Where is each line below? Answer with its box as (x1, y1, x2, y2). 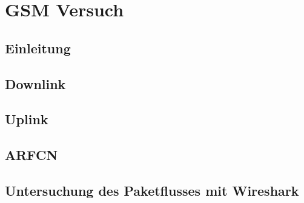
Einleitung (5, 38, 71, 57)
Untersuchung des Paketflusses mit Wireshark (5, 181, 299, 199)
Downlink (5, 74, 66, 93)
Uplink (5, 110, 48, 128)
